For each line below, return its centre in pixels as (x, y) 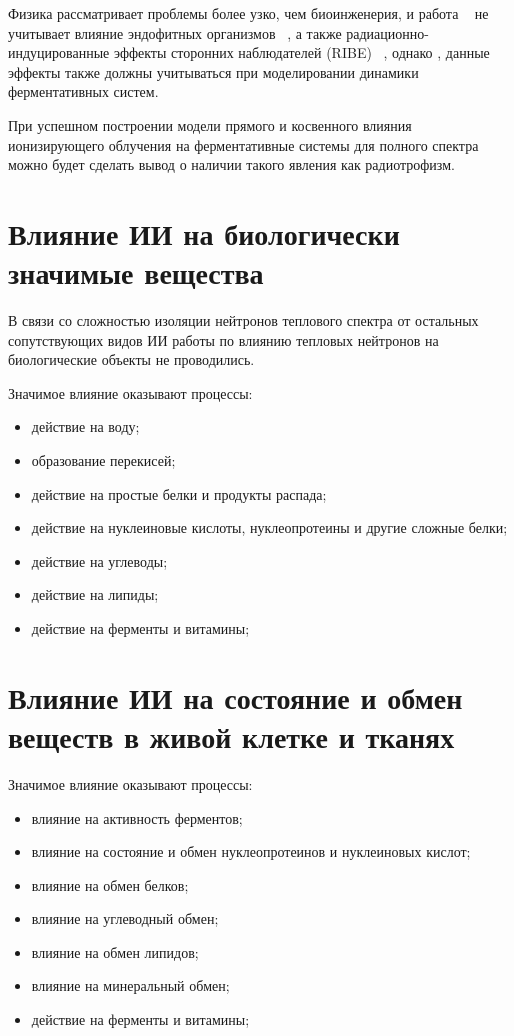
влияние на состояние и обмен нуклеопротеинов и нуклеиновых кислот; (251, 851)
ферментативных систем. (83, 91)
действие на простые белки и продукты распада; (179, 493)
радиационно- (387, 32)
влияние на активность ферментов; (137, 817)
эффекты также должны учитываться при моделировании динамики (213, 71)
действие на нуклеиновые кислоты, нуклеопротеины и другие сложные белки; (269, 527)
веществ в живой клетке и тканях (231, 735)
